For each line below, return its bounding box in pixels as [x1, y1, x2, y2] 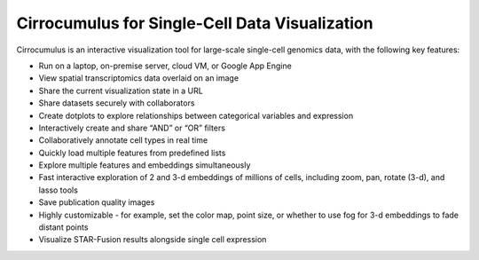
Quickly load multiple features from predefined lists [38, 147, 226, 158]
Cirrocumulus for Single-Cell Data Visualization [16, 13, 373, 33]
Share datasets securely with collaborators [38, 98, 195, 108]
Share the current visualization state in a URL [38, 85, 203, 96]
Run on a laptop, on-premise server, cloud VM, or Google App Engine [38, 60, 292, 71]
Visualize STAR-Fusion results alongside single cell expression [38, 234, 267, 245]
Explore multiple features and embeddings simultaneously [38, 160, 251, 170]
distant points [38, 222, 89, 232]
